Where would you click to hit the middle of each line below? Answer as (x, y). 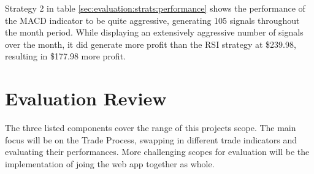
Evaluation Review (86, 98)
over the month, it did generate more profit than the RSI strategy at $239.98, (151, 44)
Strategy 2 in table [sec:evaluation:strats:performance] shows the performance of (155, 8)
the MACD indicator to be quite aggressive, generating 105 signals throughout (152, 20)
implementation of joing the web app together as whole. (110, 163)
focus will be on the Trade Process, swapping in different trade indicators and (151, 139)
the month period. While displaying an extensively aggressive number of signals (154, 32)
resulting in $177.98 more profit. (65, 56)
